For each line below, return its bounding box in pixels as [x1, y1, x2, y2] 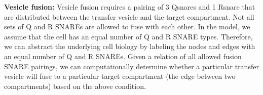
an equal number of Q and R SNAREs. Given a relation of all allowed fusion [4, 51, 242, 61]
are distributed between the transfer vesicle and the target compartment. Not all [4, 11, 254, 22]
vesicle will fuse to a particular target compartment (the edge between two [4, 71, 236, 81]
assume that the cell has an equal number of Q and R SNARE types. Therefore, [4, 31, 253, 41]
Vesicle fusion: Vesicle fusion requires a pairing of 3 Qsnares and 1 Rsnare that [4, 2, 255, 12]
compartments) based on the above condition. [4, 80, 146, 91]
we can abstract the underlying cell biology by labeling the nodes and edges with [4, 41, 255, 52]
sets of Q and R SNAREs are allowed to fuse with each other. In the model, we [4, 21, 250, 32]
